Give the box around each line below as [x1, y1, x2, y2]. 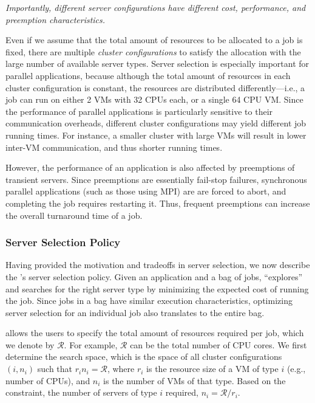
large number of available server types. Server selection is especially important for [5, 57, 310, 70]
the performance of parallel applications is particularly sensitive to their [5, 105, 273, 117]
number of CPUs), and [5, 374, 90, 387]
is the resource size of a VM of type [146, 362, 279, 375]
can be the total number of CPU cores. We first [130, 338, 307, 351]
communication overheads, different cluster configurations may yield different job [5, 117, 307, 129]
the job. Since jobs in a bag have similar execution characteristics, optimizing [5, 294, 293, 307]
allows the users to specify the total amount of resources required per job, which [5, 326, 304, 339]
